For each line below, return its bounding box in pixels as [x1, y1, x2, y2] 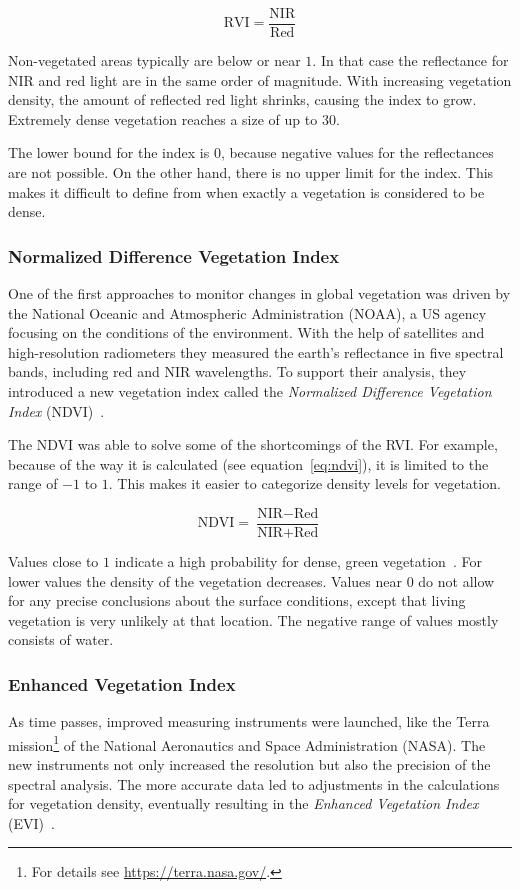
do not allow [418, 570, 495, 591]
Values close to [8, 551, 99, 572]
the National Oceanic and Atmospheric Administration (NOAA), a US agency [8, 302, 487, 323]
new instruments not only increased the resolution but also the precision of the [8, 754, 491, 775]
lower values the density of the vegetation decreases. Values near [8, 570, 403, 591]
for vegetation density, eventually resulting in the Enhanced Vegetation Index [8, 793, 479, 814]
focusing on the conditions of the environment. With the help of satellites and [8, 322, 485, 343]
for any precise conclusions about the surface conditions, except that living [8, 590, 466, 611]
